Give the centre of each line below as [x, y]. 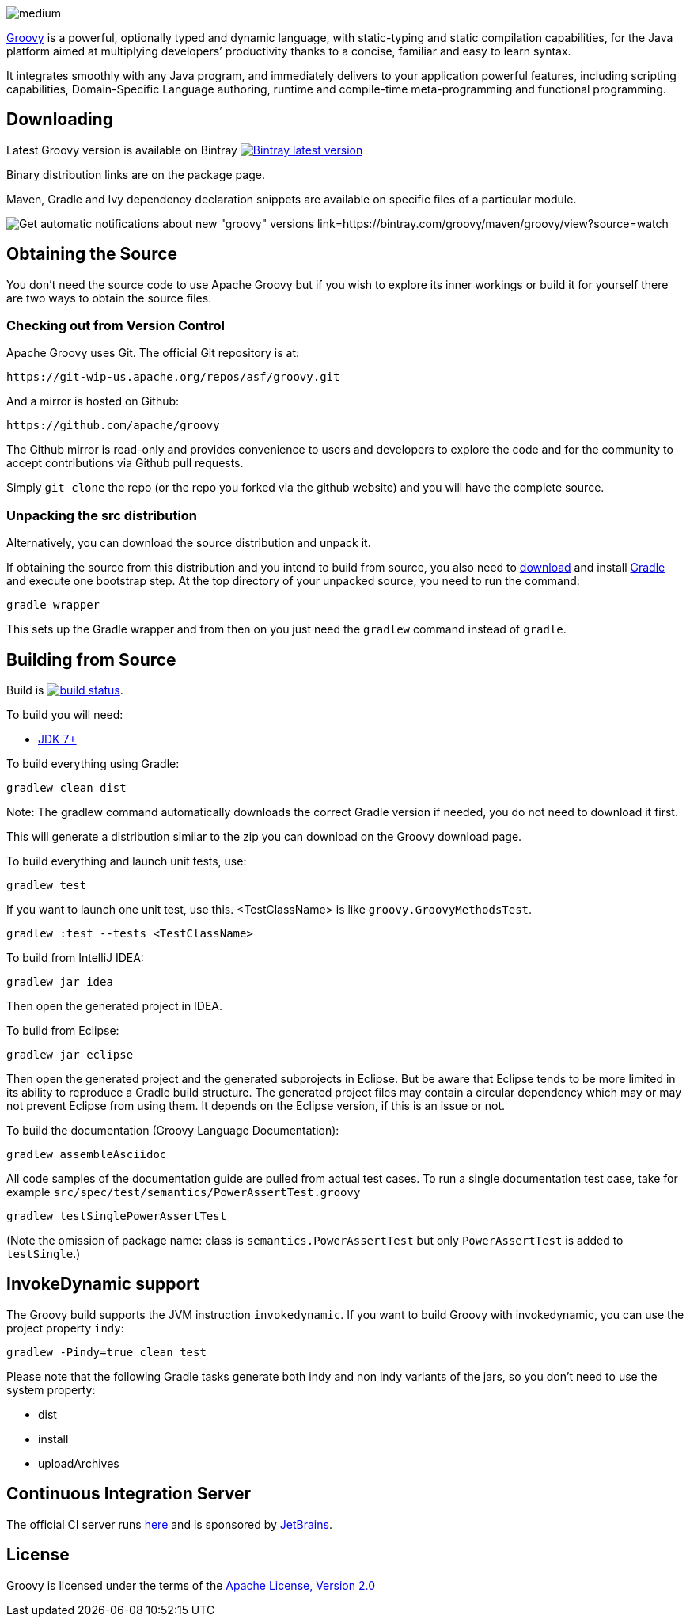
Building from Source [91, 659]
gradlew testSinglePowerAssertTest [117, 1216]
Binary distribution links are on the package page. [136, 174]
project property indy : [65, 1328]
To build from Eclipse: [63, 1031]
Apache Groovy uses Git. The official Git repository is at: [153, 353]
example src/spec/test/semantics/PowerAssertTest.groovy [184, 1192]
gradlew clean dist [66, 788]
